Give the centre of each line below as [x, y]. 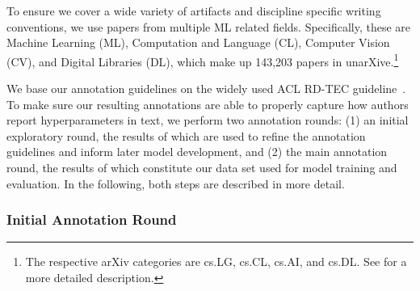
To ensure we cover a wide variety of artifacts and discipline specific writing [194, 11]
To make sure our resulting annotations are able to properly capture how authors [208, 104]
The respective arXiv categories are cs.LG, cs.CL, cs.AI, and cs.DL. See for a [216, 261]
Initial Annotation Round [92, 219]
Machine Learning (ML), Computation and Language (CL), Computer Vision [198, 42]
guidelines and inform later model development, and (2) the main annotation [197, 152]
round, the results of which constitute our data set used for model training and [202, 167]
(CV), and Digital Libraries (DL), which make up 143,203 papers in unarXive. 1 [203, 60]
